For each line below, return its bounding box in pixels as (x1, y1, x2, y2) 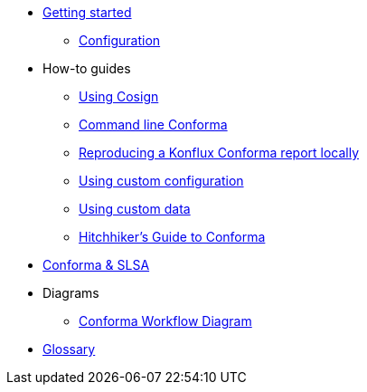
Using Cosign (79, 89, 159, 104)
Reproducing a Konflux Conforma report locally (79, 145, 360, 160)
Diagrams (42, 285, 99, 301)
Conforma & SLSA (42, 257, 150, 272)
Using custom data (79, 201, 191, 216)
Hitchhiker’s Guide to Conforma (79, 229, 266, 244)
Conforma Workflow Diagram (79, 313, 252, 329)
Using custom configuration (79, 173, 244, 188)
